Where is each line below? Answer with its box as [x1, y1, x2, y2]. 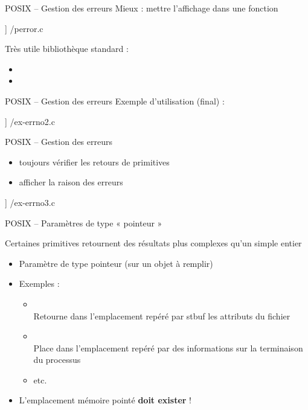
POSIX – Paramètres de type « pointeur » [5, 216, 162, 229]
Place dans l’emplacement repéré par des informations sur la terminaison [33, 341, 303, 354]
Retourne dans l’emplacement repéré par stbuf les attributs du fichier [33, 309, 290, 322]
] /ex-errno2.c [5, 115, 55, 127]
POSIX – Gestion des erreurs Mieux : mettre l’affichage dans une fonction [5, 2, 278, 14]
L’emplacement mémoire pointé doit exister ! [19, 394, 192, 406]
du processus [33, 353, 81, 366]
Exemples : [19, 277, 60, 290]
